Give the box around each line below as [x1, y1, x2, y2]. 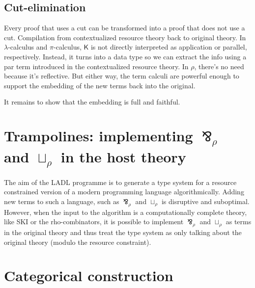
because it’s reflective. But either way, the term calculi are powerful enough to [4, 71, 239, 81]
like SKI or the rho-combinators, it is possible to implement [4, 216, 184, 227]
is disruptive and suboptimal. [161, 196, 250, 206]
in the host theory [60, 147, 186, 167]
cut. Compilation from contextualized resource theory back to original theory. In [4, 32, 246, 42]
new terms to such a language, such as [4, 196, 119, 206]
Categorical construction [4, 265, 173, 286]
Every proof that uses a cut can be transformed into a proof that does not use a [4, 23, 245, 33]
